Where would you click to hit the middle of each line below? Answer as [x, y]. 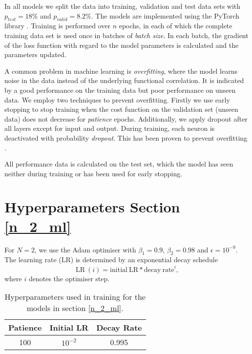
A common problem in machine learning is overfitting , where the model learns [121, 71]
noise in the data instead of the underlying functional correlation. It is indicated [124, 80]
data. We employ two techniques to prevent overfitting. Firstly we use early [117, 99]
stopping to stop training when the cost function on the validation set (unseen [121, 109]
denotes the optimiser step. [69, 278]
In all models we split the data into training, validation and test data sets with [123, 6]
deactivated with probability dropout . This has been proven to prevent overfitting [126, 137]
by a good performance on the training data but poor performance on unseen [120, 90]
